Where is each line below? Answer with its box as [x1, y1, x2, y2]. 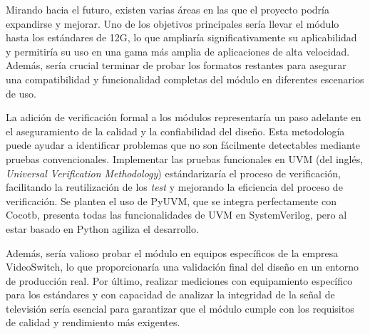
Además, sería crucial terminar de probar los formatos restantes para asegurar [6, 58, 346, 73]
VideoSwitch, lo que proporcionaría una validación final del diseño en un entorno [6, 259, 359, 274]
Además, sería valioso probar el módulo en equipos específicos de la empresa [6, 245, 339, 260]
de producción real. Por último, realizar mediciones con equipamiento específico [6, 273, 353, 288]
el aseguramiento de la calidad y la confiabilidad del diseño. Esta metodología [6, 123, 345, 138]
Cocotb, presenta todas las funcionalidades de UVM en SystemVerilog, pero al [6, 207, 347, 222]
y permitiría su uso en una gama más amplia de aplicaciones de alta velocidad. [6, 43, 350, 58]
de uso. [6, 85, 36, 100]
